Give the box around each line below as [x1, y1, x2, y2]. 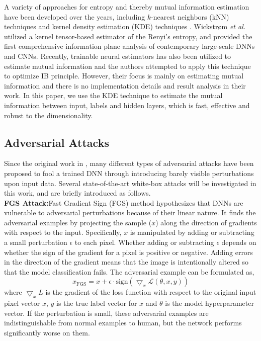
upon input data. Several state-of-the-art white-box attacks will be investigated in [4, 178, 256, 188]
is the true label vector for [56, 298, 137, 308]
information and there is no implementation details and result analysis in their [4, 80, 246, 91]
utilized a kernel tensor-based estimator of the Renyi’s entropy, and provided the [4, 31, 252, 41]
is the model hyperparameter [165, 298, 254, 308]
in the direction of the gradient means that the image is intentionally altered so [4, 257, 249, 267]
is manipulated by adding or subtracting [130, 227, 254, 237]
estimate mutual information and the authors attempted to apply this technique [4, 60, 251, 71]
